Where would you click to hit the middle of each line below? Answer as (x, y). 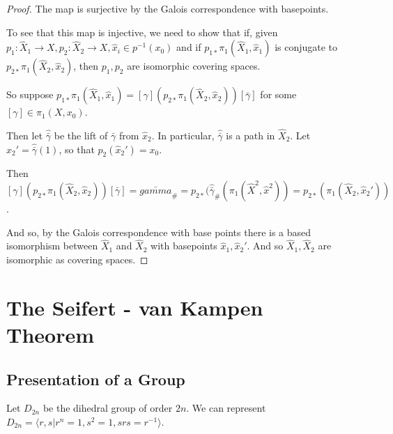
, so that (77, 149)
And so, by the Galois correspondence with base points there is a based (159, 232)
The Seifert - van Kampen (135, 307)
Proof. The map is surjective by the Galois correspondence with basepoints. (168, 8)
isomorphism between (52, 246)
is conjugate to (306, 47)
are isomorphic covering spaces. (194, 66)
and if (189, 47)
